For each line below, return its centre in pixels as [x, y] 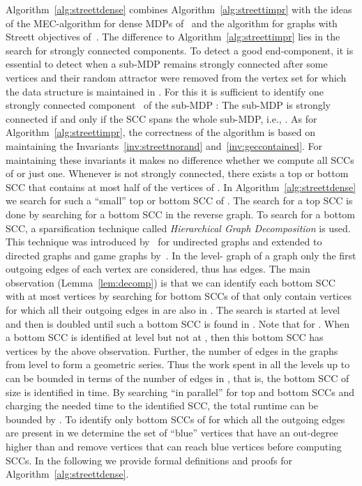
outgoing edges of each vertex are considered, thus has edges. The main [158, 269]
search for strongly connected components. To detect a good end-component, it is [180, 50]
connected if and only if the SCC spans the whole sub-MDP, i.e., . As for [161, 118]
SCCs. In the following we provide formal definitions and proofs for [149, 460]
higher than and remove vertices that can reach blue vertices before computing [174, 446]
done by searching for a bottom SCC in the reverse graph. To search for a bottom [180, 214]
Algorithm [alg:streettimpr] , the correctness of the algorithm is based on [160, 132]
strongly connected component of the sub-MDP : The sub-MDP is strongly [168, 105]
